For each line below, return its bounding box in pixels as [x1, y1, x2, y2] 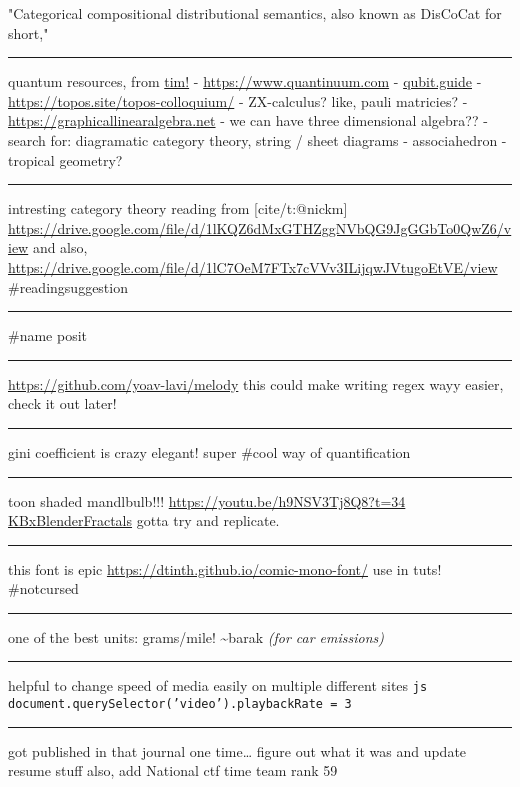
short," [8, 22, 49, 43]
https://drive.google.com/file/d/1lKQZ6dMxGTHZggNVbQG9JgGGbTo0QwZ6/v [8, 217, 512, 238]
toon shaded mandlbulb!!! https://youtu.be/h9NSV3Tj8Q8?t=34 [8, 490, 406, 511]
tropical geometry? [8, 149, 123, 170]
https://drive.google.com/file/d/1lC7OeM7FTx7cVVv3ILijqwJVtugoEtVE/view [8, 256, 498, 277]
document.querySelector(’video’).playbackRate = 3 [8, 697, 352, 712]
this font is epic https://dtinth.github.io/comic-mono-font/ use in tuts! [8, 558, 442, 579]
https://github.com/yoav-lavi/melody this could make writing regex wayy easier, [8, 373, 504, 394]
